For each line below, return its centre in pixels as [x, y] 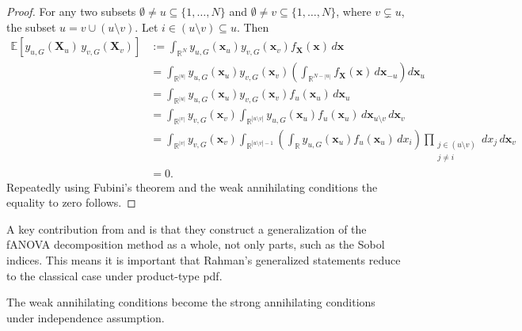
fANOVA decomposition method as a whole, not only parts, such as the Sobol [196, 244]
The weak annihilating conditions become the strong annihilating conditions [191, 302]
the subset [31, 27]
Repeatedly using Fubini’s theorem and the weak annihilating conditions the [192, 186]
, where [354, 11]
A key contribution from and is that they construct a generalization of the [187, 228]
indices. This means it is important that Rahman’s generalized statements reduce [204, 259]
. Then [253, 27]
